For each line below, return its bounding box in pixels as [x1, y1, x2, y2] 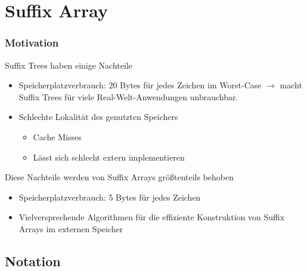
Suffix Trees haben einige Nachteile [5, 58, 132, 71]
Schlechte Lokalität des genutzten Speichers [18, 110, 178, 123]
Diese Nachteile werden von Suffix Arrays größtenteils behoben [5, 171, 234, 183]
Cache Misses [33, 130, 82, 143]
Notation [5, 251, 61, 270]
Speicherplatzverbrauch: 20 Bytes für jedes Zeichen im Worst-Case [18, 79, 262, 91]
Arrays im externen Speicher [18, 222, 123, 235]
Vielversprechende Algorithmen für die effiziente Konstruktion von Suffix [18, 211, 285, 223]
